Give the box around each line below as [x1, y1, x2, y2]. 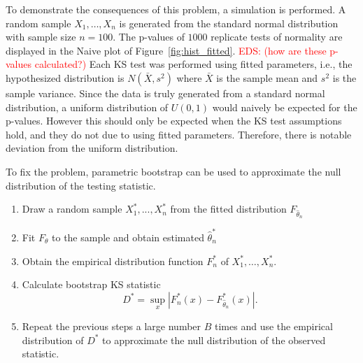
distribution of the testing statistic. [6, 178, 156, 192]
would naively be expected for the [212, 99, 357, 114]
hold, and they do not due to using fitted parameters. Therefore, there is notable [6, 127, 352, 141]
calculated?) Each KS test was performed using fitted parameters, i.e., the [34, 57, 353, 71]
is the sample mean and [216, 70, 318, 85]
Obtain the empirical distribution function [22, 253, 204, 268]
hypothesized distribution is [6, 70, 124, 85]
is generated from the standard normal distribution [119, 15, 339, 30]
